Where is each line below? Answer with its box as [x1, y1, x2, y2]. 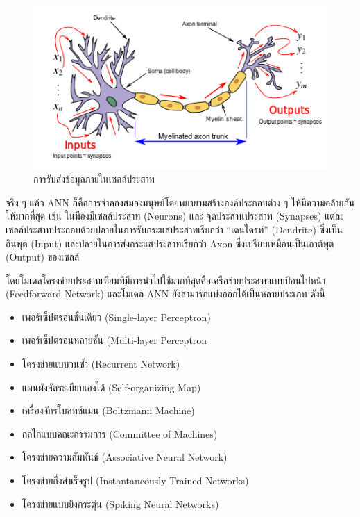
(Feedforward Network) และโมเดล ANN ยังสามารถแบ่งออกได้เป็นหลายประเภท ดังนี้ [6, 286, 326, 301]
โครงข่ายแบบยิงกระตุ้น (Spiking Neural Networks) [22, 496, 219, 511]
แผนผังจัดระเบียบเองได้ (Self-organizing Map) [22, 379, 201, 394]
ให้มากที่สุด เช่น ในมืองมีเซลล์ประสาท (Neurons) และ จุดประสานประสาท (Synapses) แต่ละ [6, 208, 344, 223]
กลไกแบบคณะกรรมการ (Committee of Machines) [22, 426, 218, 441]
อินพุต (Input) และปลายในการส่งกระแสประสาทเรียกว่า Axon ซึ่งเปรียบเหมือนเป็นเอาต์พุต [6, 236, 334, 250]
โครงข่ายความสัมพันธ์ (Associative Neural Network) [22, 450, 228, 464]
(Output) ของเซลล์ [6, 249, 80, 264]
